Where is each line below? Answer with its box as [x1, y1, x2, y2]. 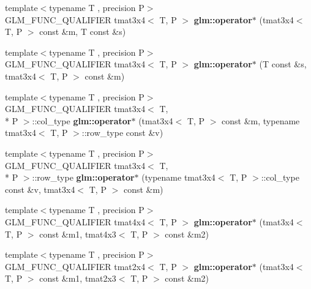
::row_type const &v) [81, 126, 163, 139]
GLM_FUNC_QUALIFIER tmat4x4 [5, 215, 146, 228]
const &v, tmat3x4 [5, 182, 75, 195]
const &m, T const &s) [39, 25, 126, 38]
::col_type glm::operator [32, 114, 132, 127]
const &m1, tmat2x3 [39, 272, 116, 285]
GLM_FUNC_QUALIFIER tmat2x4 [5, 260, 146, 272]
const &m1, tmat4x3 [39, 227, 116, 240]
